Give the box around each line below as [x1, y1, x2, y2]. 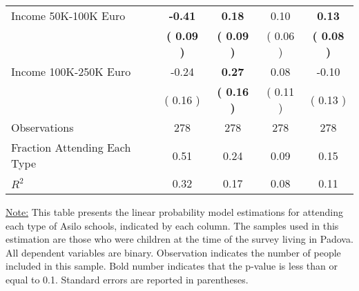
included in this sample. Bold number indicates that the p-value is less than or [6, 259, 338, 273]
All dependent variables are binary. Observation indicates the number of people [6, 245, 341, 259]
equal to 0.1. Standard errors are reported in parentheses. [6, 272, 249, 286]
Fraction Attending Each [11, 139, 131, 155]
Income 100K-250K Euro [11, 63, 131, 79]
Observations [11, 119, 74, 135]
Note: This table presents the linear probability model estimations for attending [6, 205, 344, 219]
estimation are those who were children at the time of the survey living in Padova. [6, 232, 353, 246]
